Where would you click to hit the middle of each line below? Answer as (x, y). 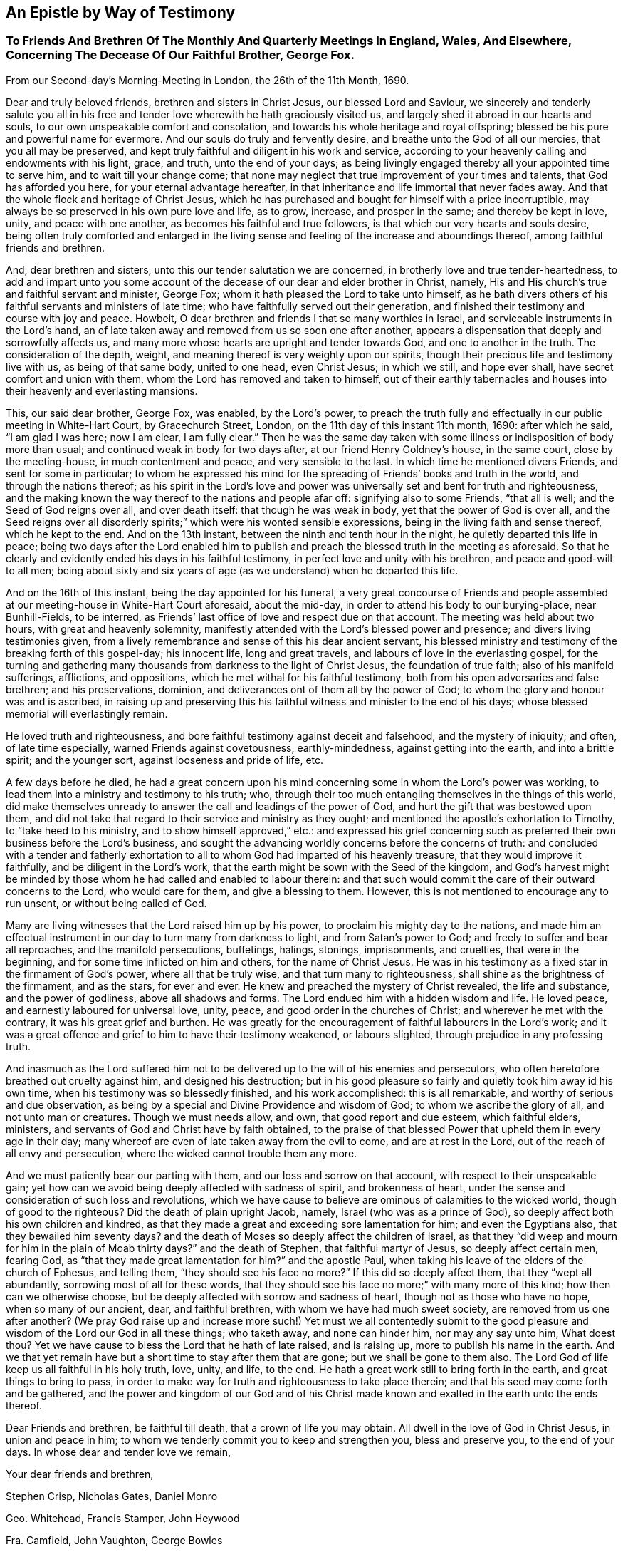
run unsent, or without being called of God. (106, 903)
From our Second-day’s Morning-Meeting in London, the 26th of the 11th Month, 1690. (208, 80)
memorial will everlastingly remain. (87, 713)
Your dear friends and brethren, (80, 1474)
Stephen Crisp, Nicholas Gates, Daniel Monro (112, 1496)
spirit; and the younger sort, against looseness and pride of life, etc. (165, 760)
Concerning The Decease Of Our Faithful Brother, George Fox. (180, 55)
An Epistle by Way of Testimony (121, 12)
